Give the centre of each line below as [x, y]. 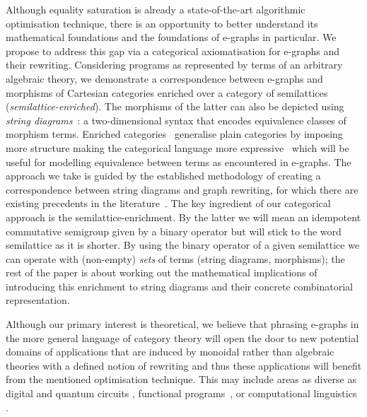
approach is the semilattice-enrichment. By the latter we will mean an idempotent [183, 217]
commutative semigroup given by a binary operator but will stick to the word [174, 231]
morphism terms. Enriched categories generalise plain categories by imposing [174, 134]
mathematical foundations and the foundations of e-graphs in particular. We [171, 37]
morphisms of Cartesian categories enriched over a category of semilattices [167, 92]
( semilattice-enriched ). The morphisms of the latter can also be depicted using [175, 106]
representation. [38, 300]
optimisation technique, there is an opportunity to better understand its [162, 23]
